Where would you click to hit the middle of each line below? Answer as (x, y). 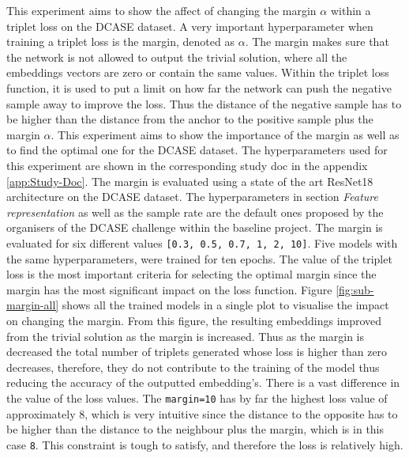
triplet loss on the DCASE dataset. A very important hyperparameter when (190, 26)
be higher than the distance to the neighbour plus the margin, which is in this (195, 429)
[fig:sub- (355, 289)
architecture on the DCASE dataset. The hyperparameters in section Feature (192, 197)
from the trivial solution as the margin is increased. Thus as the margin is (185, 336)
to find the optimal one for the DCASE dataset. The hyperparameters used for (197, 150)
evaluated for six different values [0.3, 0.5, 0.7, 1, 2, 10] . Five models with (202, 242)
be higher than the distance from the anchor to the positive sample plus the (190, 119)
